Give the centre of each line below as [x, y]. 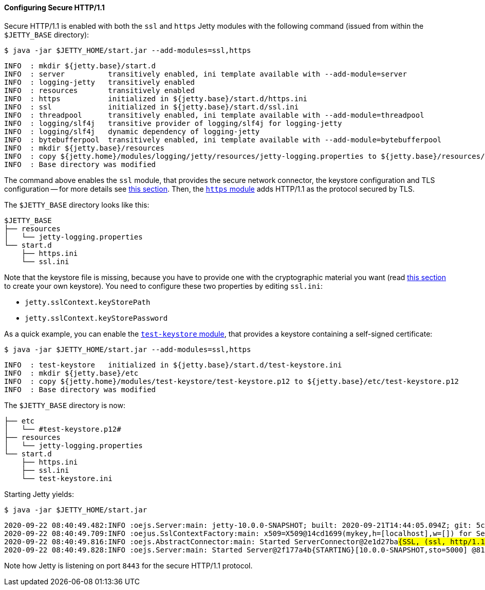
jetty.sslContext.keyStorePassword [96, 318]
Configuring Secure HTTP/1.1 [54, 7]
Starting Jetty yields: [39, 494]
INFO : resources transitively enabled [99, 90]
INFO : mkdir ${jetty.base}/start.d [80, 66]
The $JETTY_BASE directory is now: [65, 405]
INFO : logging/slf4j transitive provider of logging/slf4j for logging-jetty [173, 123]
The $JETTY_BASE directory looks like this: [77, 205]
